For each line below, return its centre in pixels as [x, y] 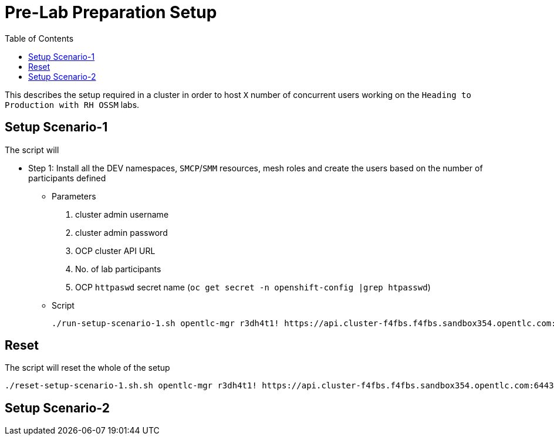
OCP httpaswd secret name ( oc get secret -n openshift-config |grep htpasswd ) [253, 287]
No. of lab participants [118, 269]
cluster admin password [121, 232]
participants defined [67, 178]
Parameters [74, 196]
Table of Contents [39, 38]
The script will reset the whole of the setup [87, 368]
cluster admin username [122, 214]
